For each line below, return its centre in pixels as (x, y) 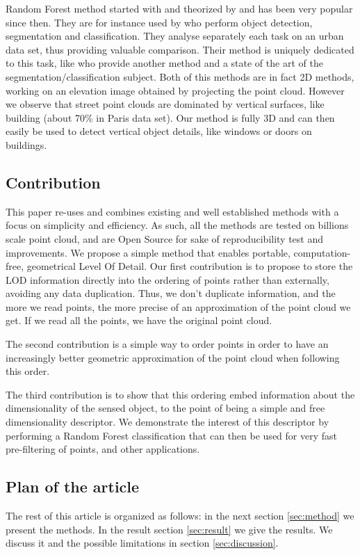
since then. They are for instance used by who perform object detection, (159, 22)
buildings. (26, 144)
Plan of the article (73, 486)
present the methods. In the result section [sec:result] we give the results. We (169, 529)
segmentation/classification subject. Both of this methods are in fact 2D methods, (180, 76)
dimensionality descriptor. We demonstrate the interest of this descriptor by (167, 422)
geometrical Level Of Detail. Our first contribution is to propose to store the (190, 266)
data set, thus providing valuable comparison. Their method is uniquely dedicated (180, 49)
